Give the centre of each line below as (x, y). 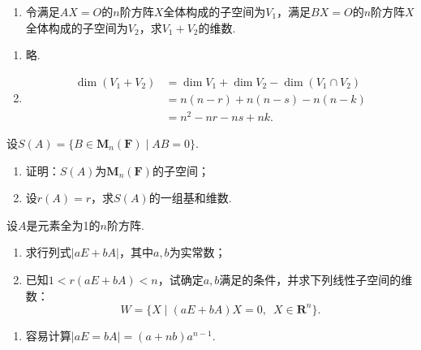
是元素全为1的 (63, 225)
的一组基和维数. (190, 198)
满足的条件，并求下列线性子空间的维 (316, 279)
